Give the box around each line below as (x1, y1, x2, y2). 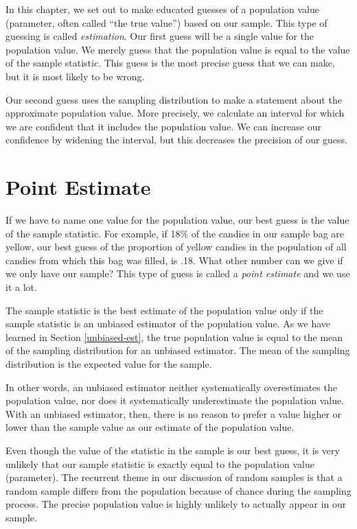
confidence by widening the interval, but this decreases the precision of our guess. (5, 132, 347, 147)
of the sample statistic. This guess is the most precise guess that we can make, (5, 56, 335, 70)
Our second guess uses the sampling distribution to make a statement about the (5, 92, 342, 106)
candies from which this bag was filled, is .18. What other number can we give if (5, 252, 343, 267)
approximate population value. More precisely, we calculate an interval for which (5, 106, 345, 120)
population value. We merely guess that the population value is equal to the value (5, 42, 350, 56)
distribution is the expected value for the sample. (5, 357, 212, 371)
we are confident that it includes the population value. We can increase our (5, 119, 321, 133)
